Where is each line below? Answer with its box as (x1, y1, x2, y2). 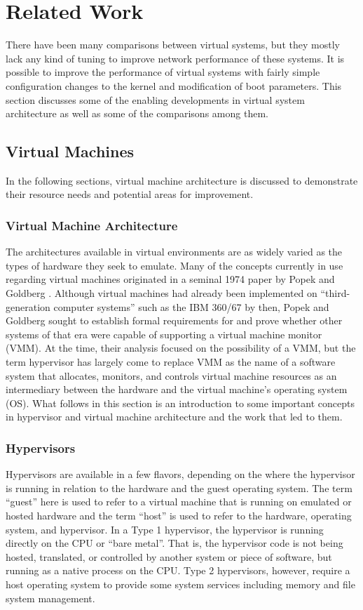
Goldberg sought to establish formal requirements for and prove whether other (6, 313, 343, 328)
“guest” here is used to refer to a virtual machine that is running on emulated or (6, 494, 352, 509)
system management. (6, 590, 95, 605)
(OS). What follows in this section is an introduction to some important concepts (6, 395, 355, 410)
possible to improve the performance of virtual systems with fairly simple (6, 65, 320, 79)
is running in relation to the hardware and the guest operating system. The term (6, 480, 352, 495)
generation (6, 299, 50, 314)
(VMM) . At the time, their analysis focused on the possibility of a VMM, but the (6, 340, 356, 355)
